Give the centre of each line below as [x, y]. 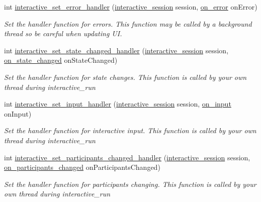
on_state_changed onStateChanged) [61, 60]
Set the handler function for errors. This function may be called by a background [128, 23]
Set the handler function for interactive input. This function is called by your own [130, 130]
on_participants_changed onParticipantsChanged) [82, 167]
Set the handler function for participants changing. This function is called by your [130, 184]
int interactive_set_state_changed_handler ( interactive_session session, [116, 50]
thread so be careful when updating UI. [63, 33]
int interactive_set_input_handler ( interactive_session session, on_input [118, 104]
